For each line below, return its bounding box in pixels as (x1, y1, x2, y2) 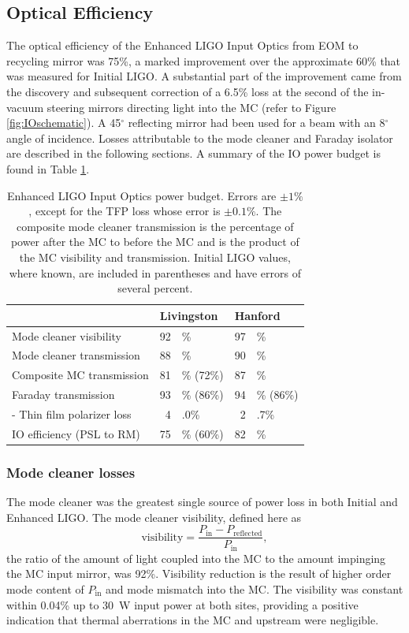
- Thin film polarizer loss (12, 405, 132, 422)
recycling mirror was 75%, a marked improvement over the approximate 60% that (6, 52, 401, 69)
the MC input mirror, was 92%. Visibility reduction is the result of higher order (6, 565, 392, 582)
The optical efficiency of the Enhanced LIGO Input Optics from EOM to (6, 37, 359, 54)
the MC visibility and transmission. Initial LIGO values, (19, 248, 291, 265)
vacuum (6, 99, 44, 115)
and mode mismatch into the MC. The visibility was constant (106, 580, 403, 597)
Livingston (159, 307, 218, 323)
